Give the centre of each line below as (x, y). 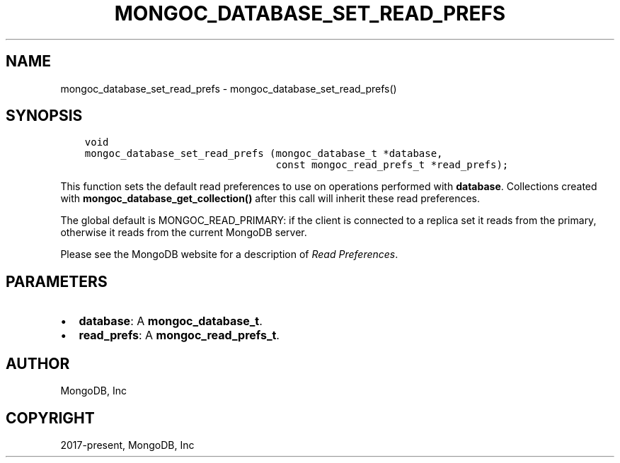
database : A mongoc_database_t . (171, 321)
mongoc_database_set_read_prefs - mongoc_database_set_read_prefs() (229, 88)
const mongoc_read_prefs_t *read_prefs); (392, 165)
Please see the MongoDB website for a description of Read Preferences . (229, 254)
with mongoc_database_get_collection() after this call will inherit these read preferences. (270, 199)
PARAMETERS (57, 281)
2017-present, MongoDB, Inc (127, 445)
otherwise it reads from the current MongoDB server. (184, 233)
